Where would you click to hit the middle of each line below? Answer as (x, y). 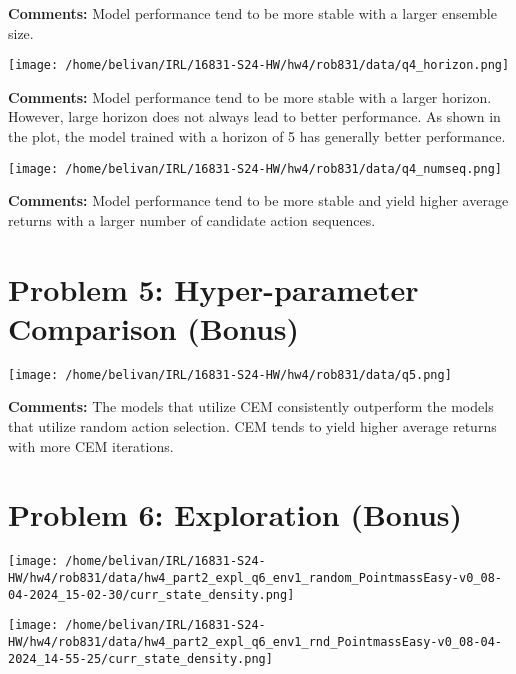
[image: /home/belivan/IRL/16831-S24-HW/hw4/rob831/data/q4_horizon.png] (259, 65)
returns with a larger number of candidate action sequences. (192, 219)
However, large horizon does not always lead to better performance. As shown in (254, 116)
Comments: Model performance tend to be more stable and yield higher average (258, 200)
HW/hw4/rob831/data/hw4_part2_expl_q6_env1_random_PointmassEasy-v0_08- (255, 578)
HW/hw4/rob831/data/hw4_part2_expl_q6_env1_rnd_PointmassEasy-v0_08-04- (255, 641)
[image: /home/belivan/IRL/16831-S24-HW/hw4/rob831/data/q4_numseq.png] (255, 168)
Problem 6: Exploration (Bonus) (235, 514)
